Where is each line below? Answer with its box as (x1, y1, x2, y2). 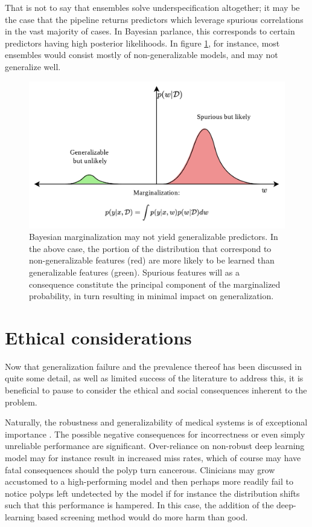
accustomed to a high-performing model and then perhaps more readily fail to (5, 475, 293, 488)
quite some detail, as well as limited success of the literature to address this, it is (5, 372, 304, 384)
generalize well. (5, 60, 61, 73)
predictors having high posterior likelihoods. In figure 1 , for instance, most (5, 36, 280, 49)
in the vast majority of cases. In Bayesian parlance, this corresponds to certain (5, 25, 295, 37)
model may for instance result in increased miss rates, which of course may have (5, 451, 301, 464)
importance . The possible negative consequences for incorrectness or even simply (5, 427, 305, 440)
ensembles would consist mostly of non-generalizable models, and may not (5, 48, 278, 61)
